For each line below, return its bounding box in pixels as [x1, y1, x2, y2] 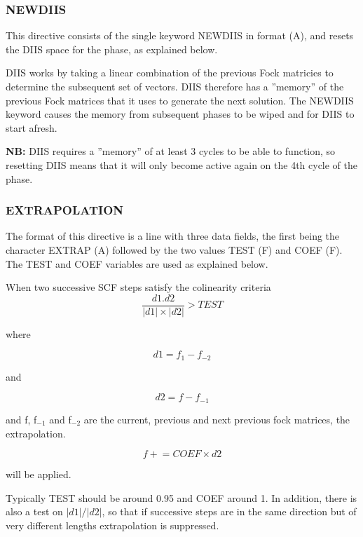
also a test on [6, 504, 63, 519]
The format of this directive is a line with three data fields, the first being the [6, 229, 340, 243]
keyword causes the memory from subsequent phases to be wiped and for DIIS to [6, 107, 355, 121]
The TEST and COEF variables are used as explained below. [6, 256, 268, 271]
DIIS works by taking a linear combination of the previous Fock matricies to [6, 65, 334, 80]
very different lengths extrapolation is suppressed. [6, 517, 219, 532]
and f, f [6, 412, 37, 426]
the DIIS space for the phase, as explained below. [6, 41, 218, 56]
